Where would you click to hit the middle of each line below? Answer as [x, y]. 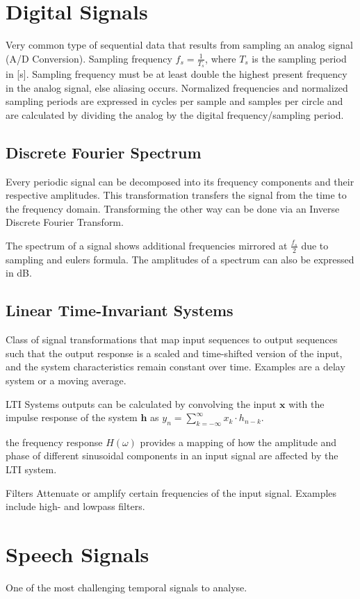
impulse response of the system [72, 417]
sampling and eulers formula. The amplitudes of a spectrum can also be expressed [180, 259]
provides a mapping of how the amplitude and [238, 442]
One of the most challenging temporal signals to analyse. [126, 587]
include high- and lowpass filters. [75, 506]
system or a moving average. [66, 380]
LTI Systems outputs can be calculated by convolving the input [141, 403]
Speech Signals [77, 554]
